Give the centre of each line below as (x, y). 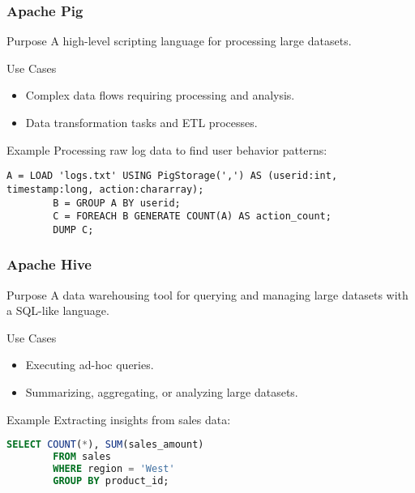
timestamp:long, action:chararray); (105, 189)
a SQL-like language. (58, 310)
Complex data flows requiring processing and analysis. (160, 95)
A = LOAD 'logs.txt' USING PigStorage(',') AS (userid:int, (172, 176)
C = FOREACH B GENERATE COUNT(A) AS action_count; (192, 217)
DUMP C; (73, 229)
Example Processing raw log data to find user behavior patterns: (167, 149)
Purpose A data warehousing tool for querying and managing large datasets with (207, 294)
